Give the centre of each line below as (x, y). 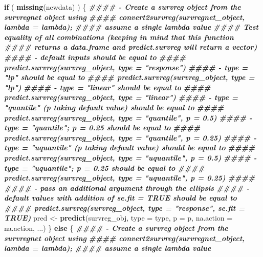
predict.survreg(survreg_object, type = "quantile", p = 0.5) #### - (128, 117)
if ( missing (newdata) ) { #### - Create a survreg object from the (123, 7)
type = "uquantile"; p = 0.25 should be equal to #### (104, 167)
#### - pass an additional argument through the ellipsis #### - (127, 187)
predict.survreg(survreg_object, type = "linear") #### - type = (121, 97)
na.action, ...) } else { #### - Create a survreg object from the (116, 228)
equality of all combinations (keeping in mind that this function (119, 37)
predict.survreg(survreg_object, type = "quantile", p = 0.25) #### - (130, 137)
